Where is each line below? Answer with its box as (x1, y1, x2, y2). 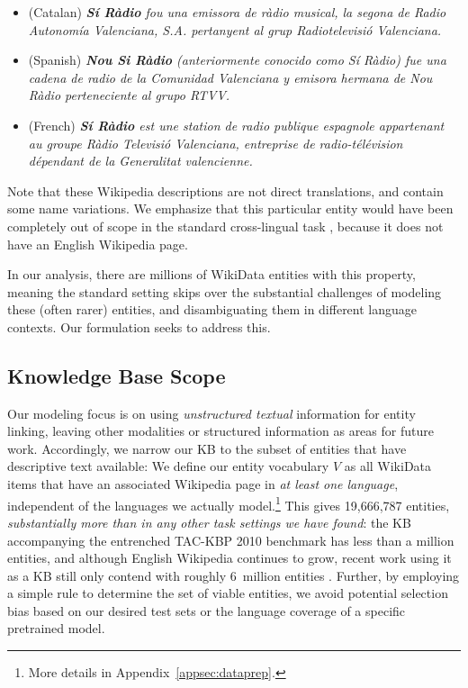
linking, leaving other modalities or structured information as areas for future (7, 421, 434, 440)
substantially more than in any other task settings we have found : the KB (7, 512, 411, 531)
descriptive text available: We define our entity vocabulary (7, 457, 329, 475)
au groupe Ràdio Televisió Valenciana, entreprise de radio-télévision (28, 133, 403, 152)
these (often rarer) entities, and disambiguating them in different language (7, 300, 418, 319)
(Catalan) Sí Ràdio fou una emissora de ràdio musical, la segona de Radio (28, 3, 446, 21)
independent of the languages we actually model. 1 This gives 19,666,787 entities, (7, 493, 450, 514)
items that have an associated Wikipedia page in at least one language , (7, 475, 399, 493)
